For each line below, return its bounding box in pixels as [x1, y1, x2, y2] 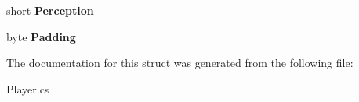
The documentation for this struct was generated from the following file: [6, 55, 354, 71]
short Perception [6, 2, 94, 18]
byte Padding [6, 28, 76, 44]
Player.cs [6, 80, 49, 97]
